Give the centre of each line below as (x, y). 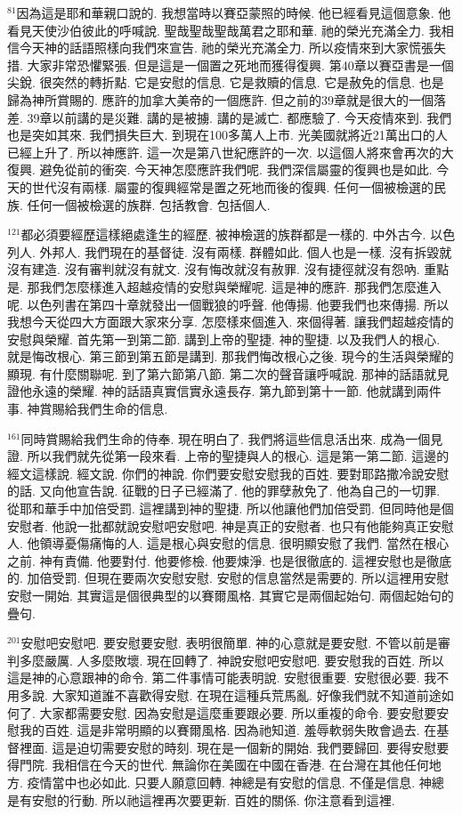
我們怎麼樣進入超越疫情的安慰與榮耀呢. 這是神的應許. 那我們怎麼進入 (240, 286)
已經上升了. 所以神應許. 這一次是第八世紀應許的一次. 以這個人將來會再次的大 (231, 152)
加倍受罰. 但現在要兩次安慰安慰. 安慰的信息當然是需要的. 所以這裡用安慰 (238, 578)
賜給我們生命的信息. (110, 409)
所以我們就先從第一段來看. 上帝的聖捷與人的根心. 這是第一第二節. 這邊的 (238, 456)
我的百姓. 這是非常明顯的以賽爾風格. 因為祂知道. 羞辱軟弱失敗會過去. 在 (228, 730)
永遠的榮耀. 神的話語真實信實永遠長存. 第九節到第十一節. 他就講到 (224, 391)
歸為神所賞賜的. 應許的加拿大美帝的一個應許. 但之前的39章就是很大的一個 (221, 99)
